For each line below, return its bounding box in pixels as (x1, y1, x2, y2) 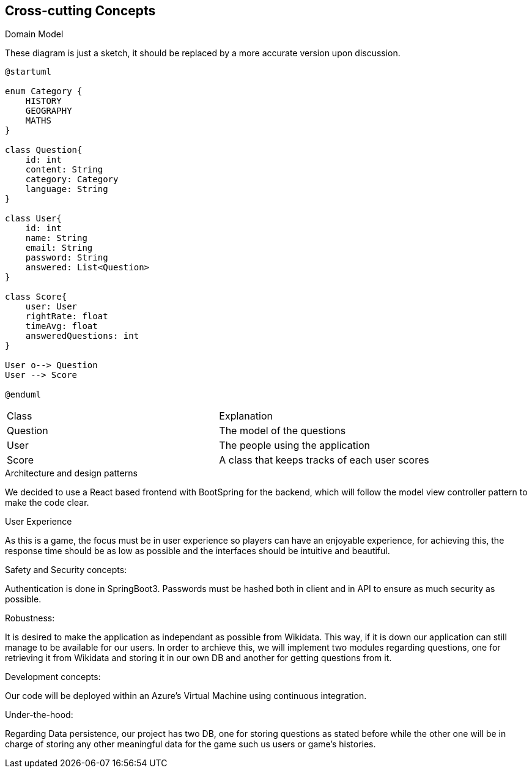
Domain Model (5, 29, 64, 40)
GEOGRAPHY (25, 106, 72, 116)
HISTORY (25, 96, 62, 106)
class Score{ (5, 292, 67, 302)
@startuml (5, 67, 51, 77)
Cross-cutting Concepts (5, 3, 156, 18)
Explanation (219, 410, 273, 423)
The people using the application (219, 439, 370, 452)
